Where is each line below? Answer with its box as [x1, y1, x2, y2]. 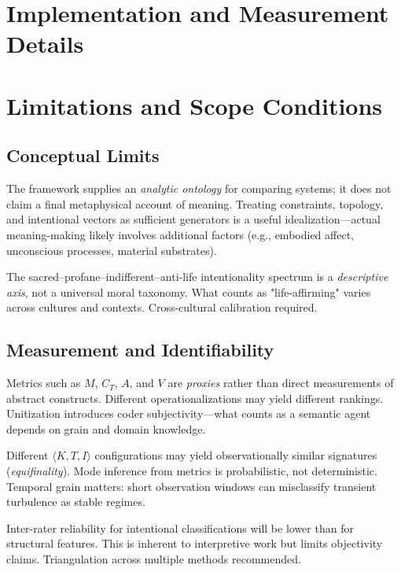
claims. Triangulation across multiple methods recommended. [6, 551, 301, 567]
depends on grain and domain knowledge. [6, 420, 206, 437]
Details [6, 28, 84, 60]
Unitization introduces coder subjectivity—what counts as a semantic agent [6, 405, 371, 422]
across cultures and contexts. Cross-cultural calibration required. [6, 299, 318, 316]
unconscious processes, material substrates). [6, 242, 217, 258]
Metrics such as [6, 375, 81, 391]
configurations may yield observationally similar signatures [94, 447, 377, 463]
